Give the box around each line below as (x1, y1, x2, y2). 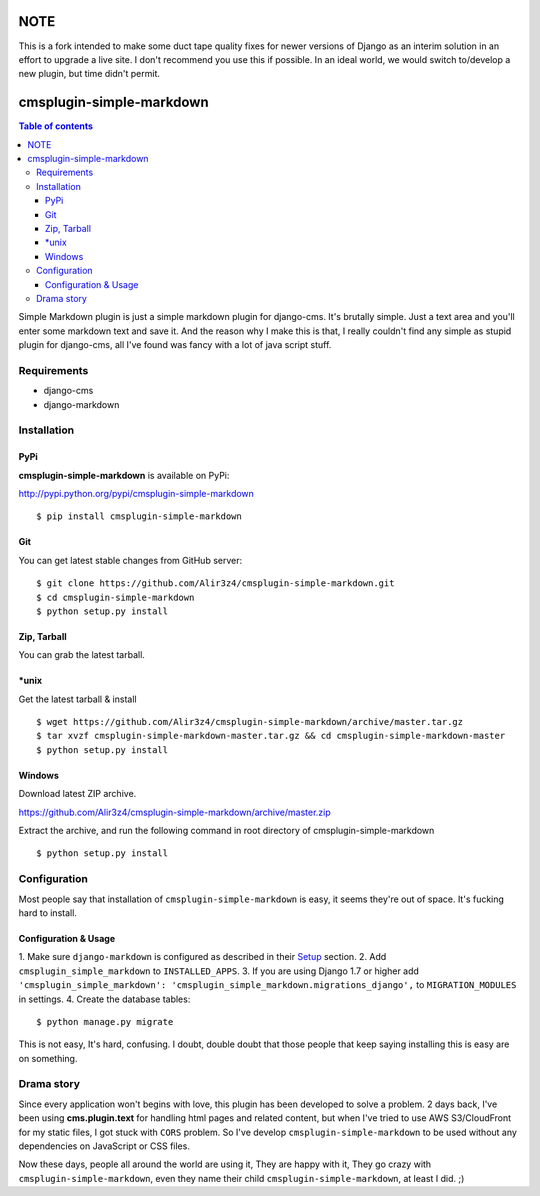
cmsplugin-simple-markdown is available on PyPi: (18, 469, 230, 481)
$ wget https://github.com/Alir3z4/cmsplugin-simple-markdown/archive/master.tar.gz (36, 716, 464, 728)
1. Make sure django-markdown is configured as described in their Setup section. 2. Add (18, 951, 387, 963)
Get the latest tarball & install (18, 693, 137, 705)
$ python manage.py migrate (36, 1016, 174, 1027)
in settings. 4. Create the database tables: (18, 993, 191, 1005)
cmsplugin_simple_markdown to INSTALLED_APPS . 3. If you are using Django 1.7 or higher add (18, 965, 420, 977)
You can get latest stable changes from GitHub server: (18, 554, 243, 566)
